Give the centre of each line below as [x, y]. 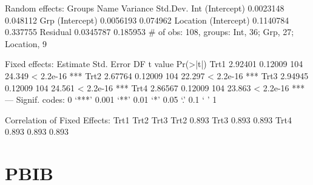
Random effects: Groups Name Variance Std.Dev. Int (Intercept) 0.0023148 [145, 8]
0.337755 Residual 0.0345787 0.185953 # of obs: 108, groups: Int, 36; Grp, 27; [150, 32]
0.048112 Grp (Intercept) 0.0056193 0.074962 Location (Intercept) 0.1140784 [147, 20]
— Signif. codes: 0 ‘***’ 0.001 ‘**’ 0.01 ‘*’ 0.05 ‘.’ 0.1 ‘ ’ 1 [111, 99]
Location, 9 [26, 43]
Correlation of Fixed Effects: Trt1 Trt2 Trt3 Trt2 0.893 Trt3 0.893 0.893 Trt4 [148, 119]
